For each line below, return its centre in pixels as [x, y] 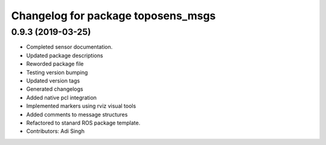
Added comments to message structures [77, 114]
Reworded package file [55, 64]
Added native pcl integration [61, 97]
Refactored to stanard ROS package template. [83, 123]
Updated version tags [53, 81]
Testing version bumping [57, 72]
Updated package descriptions [65, 55]
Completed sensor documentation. [69, 47]
